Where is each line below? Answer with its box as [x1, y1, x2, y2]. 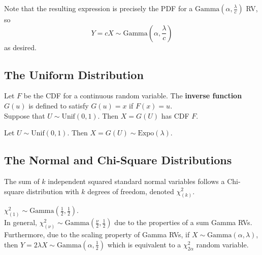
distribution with [26, 186, 79, 196]
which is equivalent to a [107, 239, 181, 249]
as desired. [4, 42, 37, 52]
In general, [4, 217, 37, 228]
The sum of [4, 175, 40, 186]
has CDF [161, 110, 189, 121]
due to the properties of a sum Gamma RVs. [114, 217, 252, 228]
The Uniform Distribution [4, 66, 144, 82]
